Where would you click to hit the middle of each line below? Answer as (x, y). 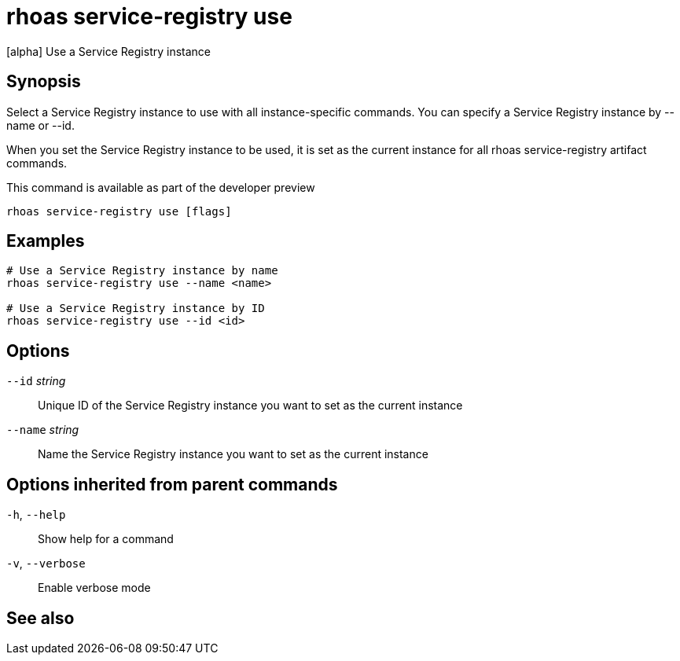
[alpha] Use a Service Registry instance (109, 51)
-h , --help (36, 515)
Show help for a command (106, 539)
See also (40, 618)
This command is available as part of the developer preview (161, 187)
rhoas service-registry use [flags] (119, 211)
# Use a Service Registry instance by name (142, 271)
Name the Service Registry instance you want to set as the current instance (233, 454)
